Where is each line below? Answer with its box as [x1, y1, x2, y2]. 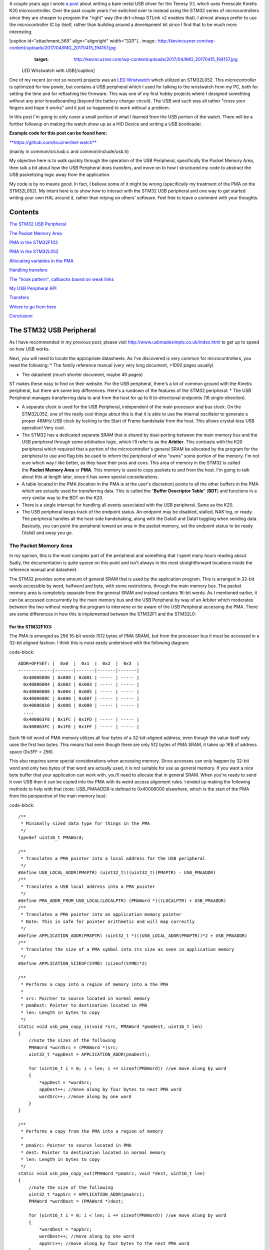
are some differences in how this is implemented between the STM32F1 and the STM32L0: [9, 610, 196, 617]
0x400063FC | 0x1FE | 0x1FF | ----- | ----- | [23, 723, 139, 729]
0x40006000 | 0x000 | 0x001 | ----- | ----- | [23, 674, 139, 680]
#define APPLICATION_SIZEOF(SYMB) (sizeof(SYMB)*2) [18, 960, 147, 966]
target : [34, 56, 49, 62]
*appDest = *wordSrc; [39, 1079, 92, 1085]
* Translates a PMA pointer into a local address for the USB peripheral [20, 855, 205, 861]
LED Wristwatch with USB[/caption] [21, 67, 95, 73]
